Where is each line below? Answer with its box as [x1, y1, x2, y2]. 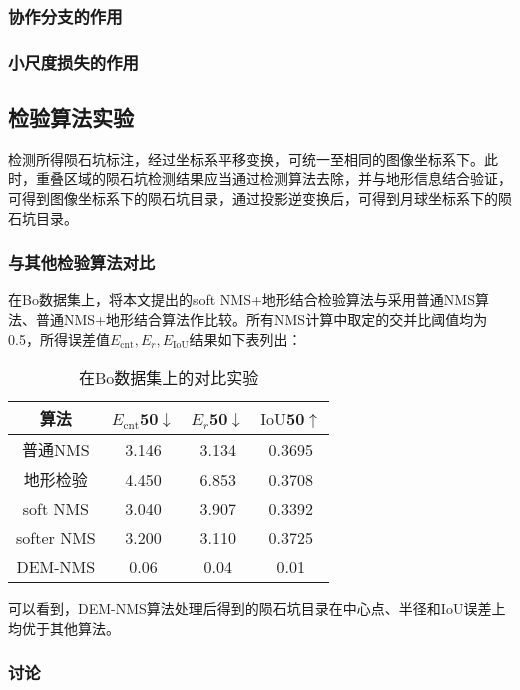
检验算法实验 [8, 102, 134, 133]
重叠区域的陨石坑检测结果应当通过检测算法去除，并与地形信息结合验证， [35, 168, 512, 189]
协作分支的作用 [8, 3, 123, 28]
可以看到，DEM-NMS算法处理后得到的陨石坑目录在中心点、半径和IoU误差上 [8, 598, 506, 619]
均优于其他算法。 [8, 617, 120, 638]
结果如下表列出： [189, 328, 302, 349]
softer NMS [16, 526, 96, 550]
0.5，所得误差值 [8, 328, 110, 349]
